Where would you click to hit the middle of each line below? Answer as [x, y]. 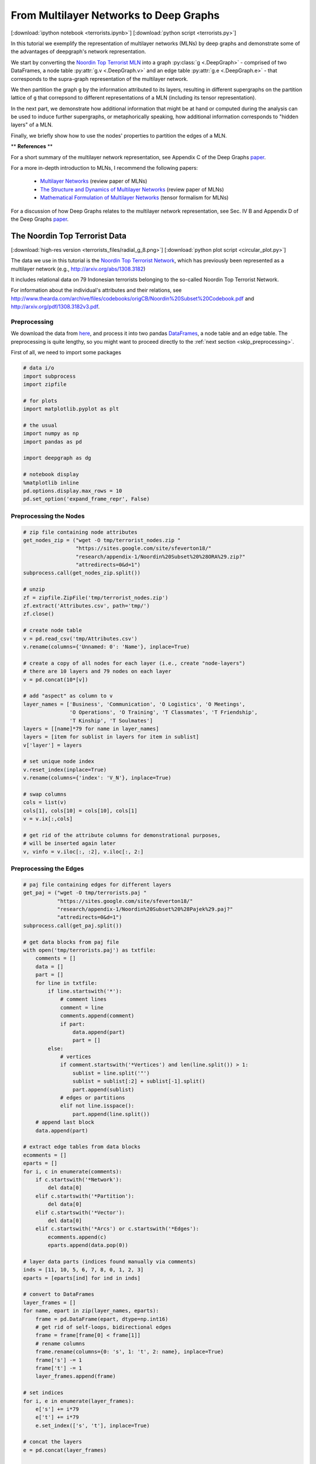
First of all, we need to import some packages [66, 353]
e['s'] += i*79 [57, 1409]
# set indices [43, 1393]
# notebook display [51, 475]
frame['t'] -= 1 [59, 1368]
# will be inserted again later [70, 844]
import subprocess [49, 376]
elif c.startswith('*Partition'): [85, 1196]
